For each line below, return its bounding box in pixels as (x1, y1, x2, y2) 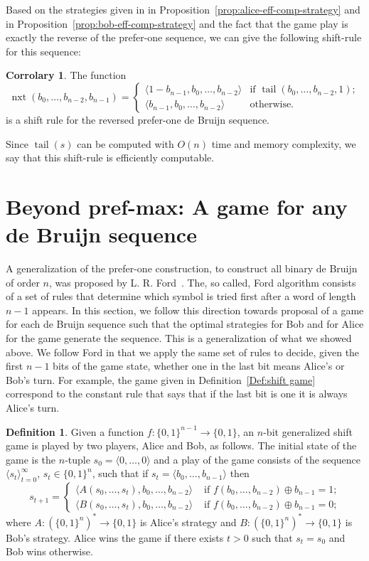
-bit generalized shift (263, 424, 353, 439)
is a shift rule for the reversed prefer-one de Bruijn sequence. (6, 112, 269, 127)
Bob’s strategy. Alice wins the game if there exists (6, 530, 224, 545)
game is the (6, 452, 56, 466)
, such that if (92, 466, 149, 481)
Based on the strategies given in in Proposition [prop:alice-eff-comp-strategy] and (6, 2, 360, 16)
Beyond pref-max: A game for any (6, 191, 348, 220)
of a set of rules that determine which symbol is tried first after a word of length (6, 289, 356, 304)
